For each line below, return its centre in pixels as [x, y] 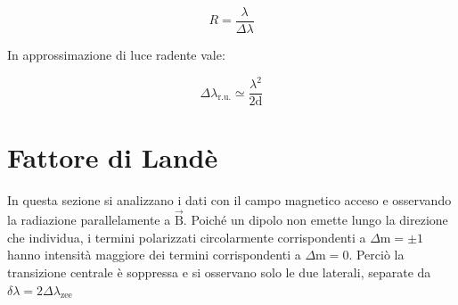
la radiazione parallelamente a [89, 220]
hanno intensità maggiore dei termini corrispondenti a [154, 255]
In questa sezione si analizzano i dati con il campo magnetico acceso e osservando [229, 200]
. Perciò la [376, 255]
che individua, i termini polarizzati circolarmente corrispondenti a [187, 237]
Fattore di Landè [113, 157]
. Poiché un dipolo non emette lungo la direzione [315, 220]
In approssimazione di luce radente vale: [116, 55]
